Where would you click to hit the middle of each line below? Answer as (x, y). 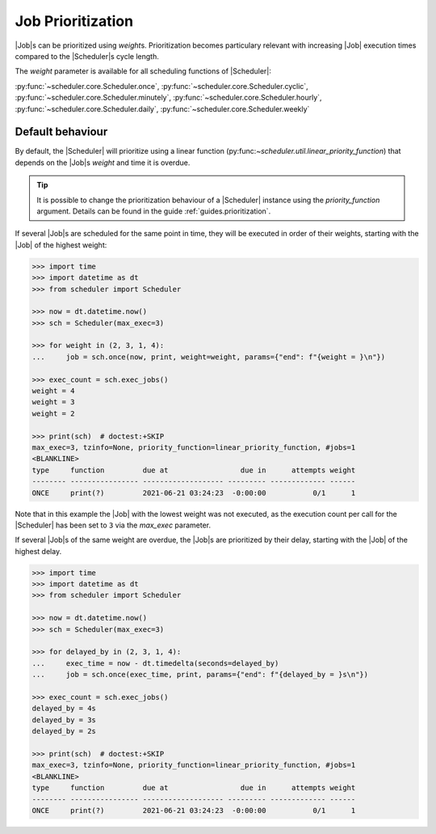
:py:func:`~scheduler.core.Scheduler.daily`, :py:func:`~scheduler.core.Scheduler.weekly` (162, 108)
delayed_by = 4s (64, 709)
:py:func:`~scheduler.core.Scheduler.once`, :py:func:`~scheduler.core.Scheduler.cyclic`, (161, 86)
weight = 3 (53, 402)
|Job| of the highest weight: (61, 245)
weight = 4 (53, 391)
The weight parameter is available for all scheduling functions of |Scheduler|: (143, 71)
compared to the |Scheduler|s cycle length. (87, 56)
